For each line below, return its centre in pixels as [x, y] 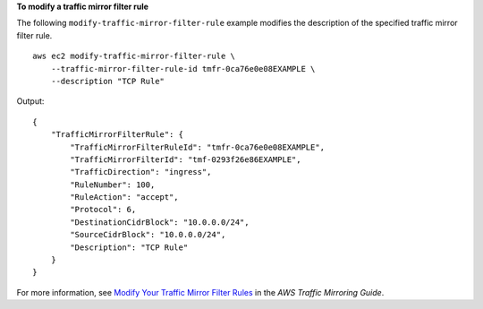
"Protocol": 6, [103, 210]
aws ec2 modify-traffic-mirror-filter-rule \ [134, 56]
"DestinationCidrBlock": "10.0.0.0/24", [160, 222]
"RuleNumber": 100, [113, 185]
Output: [30, 101]
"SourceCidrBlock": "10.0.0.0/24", [148, 235]
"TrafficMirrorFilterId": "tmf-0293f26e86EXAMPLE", [186, 159]
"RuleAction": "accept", [124, 197]
